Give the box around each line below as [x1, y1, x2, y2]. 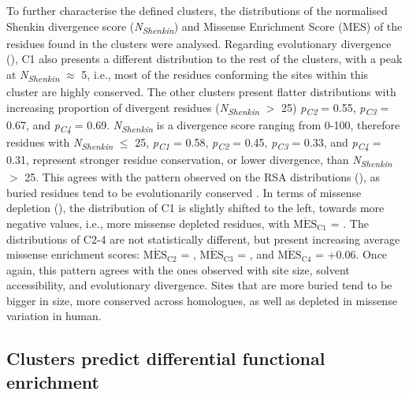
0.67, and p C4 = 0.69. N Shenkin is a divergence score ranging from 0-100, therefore [6, 116, 400, 135]
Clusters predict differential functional [6, 346, 325, 371]
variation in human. [6, 307, 102, 324]
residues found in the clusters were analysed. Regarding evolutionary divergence [6, 35, 392, 51]
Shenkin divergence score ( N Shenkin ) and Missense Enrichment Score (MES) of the [6, 17, 403, 36]
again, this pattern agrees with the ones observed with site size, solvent [6, 261, 350, 278]
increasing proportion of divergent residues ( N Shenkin [6, 99, 260, 117]
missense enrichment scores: [6, 246, 140, 263]
